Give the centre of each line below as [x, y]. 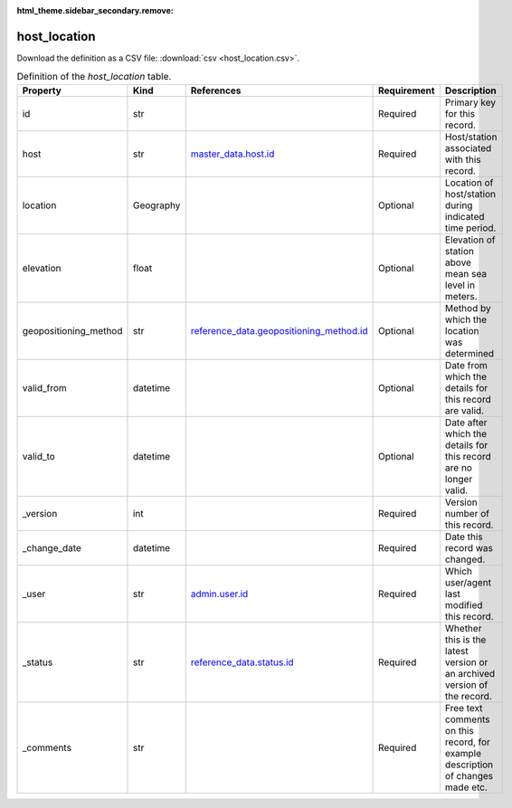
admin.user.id [219, 594]
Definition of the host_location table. [94, 77]
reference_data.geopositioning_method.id [279, 330]
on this [459, 730]
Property [42, 90]
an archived [470, 673]
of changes [469, 775]
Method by [468, 308]
